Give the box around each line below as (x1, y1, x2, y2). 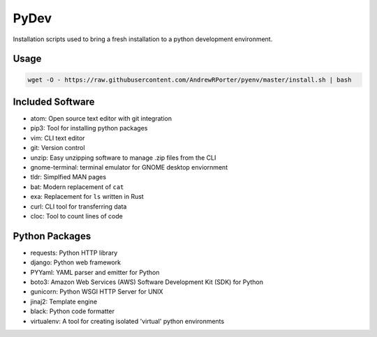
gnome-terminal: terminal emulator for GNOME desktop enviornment (30, 163, 228, 171)
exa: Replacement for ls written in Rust (30, 193, 145, 201)
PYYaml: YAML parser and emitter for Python (30, 268, 160, 276)
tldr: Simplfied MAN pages (30, 173, 107, 181)
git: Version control (30, 144, 85, 152)
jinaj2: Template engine (30, 297, 98, 306)
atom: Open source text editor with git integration (30, 114, 172, 123)
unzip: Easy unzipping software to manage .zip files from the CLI (30, 153, 216, 162)
